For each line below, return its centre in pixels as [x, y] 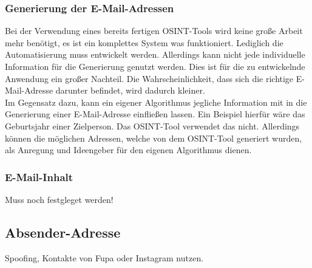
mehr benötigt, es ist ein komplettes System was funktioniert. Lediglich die [144, 42]
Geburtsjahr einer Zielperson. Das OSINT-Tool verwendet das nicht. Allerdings [152, 125]
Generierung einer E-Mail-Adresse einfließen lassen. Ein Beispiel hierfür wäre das [155, 114]
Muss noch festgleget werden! [59, 199]
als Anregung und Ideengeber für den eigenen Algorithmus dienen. [128, 150]
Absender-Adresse [63, 232]
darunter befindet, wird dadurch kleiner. [130, 90]
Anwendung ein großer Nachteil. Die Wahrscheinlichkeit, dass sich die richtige [149, 78]
